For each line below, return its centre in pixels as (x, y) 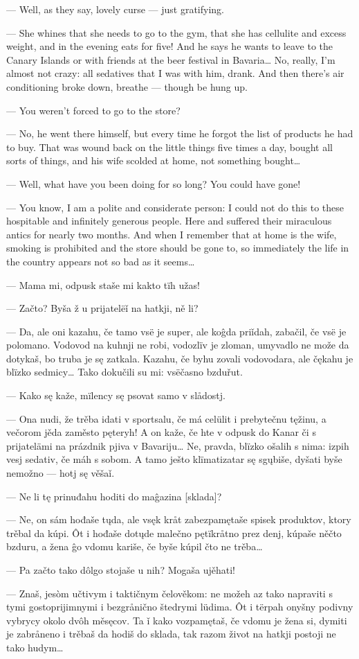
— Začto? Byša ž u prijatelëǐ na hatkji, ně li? (102, 308)
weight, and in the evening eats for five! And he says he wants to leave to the (170, 46)
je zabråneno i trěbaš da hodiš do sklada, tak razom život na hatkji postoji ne (171, 634)
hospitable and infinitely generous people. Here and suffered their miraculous (169, 221)
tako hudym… (35, 647)
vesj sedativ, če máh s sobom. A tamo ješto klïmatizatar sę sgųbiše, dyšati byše (174, 459)
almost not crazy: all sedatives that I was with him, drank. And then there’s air (175, 73)
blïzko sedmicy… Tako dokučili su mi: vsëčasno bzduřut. (125, 372)
